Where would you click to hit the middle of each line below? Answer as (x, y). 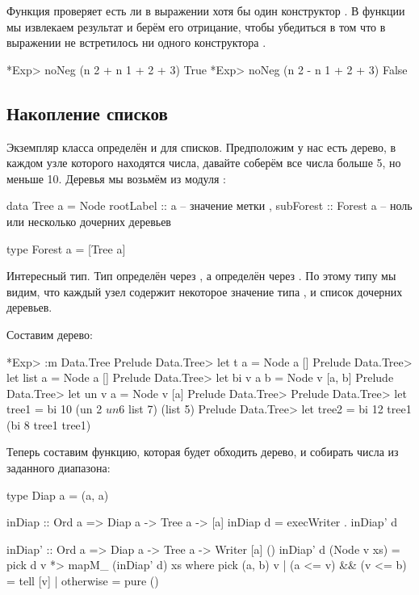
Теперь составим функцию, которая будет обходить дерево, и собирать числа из (203, 452)
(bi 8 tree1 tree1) (49, 424)
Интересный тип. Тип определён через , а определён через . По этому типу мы (201, 276)
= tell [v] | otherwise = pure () (83, 581)
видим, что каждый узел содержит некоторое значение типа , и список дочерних (205, 291)
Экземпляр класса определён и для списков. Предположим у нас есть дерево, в (201, 147)
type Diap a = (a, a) (58, 494)
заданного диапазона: (59, 468)
